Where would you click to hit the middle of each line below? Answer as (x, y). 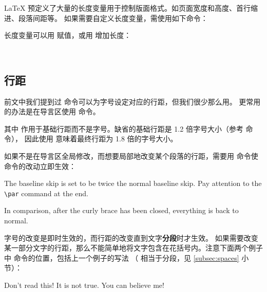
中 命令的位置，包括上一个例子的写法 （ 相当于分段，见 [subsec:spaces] (122, 257)
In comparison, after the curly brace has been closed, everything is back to (121, 210)
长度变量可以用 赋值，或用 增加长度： (68, 35)
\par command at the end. (46, 193)
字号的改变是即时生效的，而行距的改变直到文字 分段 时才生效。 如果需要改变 (131, 237)
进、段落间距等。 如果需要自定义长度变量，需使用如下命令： (106, 18)
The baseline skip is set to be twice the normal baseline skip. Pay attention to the (133, 183)
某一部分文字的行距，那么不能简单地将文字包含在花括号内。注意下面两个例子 (133, 248)
